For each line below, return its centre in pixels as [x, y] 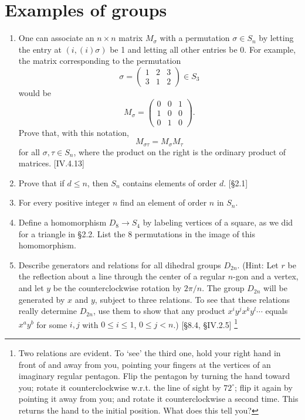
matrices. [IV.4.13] [51, 163]
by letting [276, 38]
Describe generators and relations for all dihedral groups [120, 264]
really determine [48, 311]
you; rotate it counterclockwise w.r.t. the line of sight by [120, 387]
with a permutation [195, 38]
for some [52, 324]
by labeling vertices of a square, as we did [218, 222]
